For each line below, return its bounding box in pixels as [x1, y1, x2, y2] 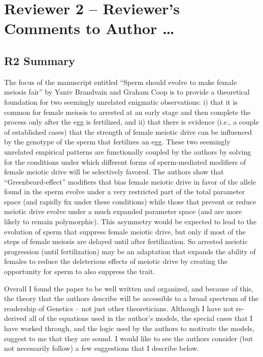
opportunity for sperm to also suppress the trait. [4, 266, 155, 277]
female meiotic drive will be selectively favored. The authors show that [4, 166, 224, 177]
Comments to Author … [4, 18, 175, 39]
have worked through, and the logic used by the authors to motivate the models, [4, 323, 254, 334]
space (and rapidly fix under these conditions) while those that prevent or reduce [4, 196, 256, 206]
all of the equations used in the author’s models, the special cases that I [29, 313, 253, 323]
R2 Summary [4, 52, 75, 68]
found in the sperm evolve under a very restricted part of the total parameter [4, 186, 245, 197]
